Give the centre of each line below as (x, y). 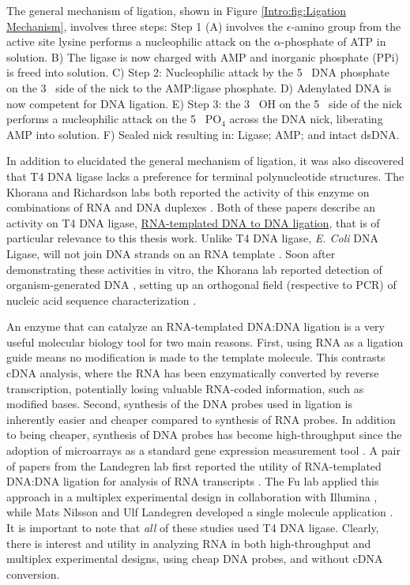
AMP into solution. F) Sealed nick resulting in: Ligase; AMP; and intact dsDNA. (203, 134)
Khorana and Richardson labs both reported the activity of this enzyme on (188, 191)
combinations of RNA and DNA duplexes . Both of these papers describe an (191, 207)
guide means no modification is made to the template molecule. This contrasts (196, 357)
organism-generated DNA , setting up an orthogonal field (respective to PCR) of (201, 285)
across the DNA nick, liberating (306, 119)
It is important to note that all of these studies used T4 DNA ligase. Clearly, (193, 527)
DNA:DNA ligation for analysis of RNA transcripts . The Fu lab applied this (193, 481)
